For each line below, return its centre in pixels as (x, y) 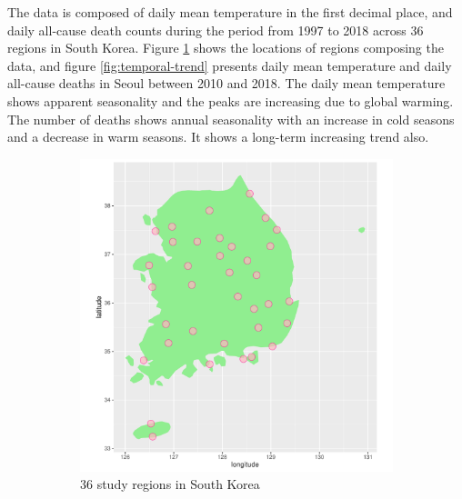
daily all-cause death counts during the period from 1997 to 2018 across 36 (216, 30)
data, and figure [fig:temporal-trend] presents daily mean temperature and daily (230, 65)
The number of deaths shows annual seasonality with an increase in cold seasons (231, 119)
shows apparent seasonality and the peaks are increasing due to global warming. (231, 100)
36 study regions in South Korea (170, 484)
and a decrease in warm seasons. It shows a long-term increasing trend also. (218, 137)
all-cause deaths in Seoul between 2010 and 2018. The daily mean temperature (226, 83)
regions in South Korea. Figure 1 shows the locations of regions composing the (226, 48)
